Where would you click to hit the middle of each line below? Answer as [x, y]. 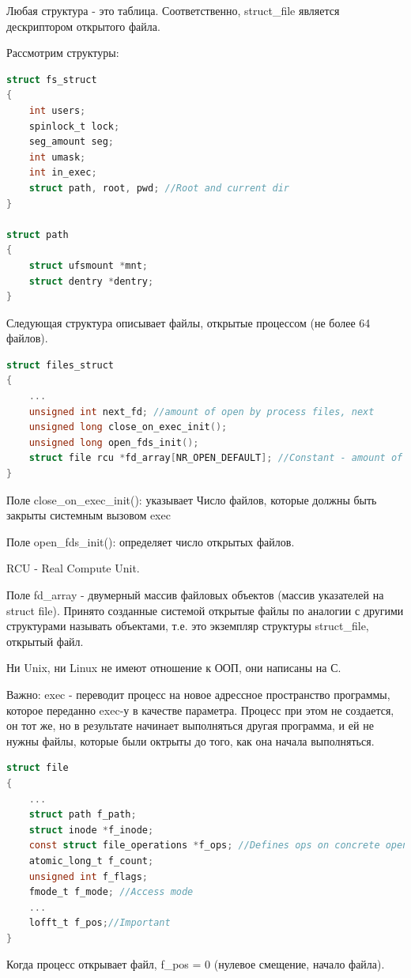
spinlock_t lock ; [74, 126]
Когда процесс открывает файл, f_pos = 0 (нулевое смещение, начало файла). [196, 964]
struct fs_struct [52, 79]
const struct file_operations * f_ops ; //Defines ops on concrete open [219, 846]
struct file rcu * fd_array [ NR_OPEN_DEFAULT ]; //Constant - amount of [216, 458]
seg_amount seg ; [72, 142]
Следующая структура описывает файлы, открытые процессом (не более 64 [189, 322]
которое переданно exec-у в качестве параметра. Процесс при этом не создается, [200, 710]
